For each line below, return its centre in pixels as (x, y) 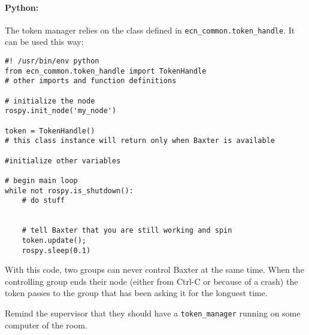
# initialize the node (50, 101)
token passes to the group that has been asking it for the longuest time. (136, 293)
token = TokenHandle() (50, 131)
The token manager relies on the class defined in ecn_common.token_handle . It (150, 30)
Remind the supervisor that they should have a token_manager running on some (153, 313)
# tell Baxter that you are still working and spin (127, 231)
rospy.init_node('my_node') (61, 111)
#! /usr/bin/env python (52, 61)
